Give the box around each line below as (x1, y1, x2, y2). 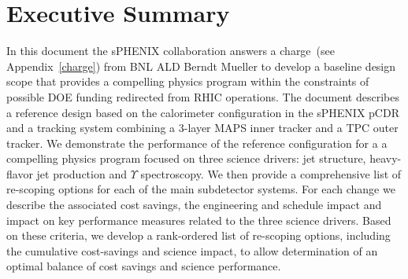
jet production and (36, 165, 127, 182)
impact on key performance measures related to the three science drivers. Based (6, 211, 391, 228)
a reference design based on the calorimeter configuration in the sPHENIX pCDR (6, 104, 399, 120)
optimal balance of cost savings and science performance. (6, 258, 281, 274)
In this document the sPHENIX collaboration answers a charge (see (6, 42, 335, 59)
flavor (6, 165, 33, 182)
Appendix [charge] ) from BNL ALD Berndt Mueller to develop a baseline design (6, 57, 396, 74)
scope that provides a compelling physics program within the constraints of (6, 73, 369, 90)
